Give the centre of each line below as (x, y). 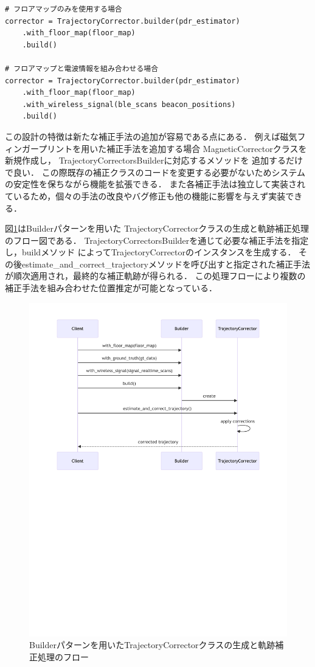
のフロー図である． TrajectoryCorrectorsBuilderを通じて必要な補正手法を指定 (157, 240)
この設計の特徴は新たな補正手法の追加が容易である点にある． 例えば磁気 (151, 136)
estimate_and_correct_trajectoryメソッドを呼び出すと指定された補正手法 (166, 264)
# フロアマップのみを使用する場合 (64, 9)
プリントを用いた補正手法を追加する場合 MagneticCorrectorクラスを (173, 148)
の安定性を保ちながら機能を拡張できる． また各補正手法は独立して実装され (155, 184)
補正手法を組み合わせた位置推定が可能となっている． (111, 288)
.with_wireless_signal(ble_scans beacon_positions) (129, 104)
